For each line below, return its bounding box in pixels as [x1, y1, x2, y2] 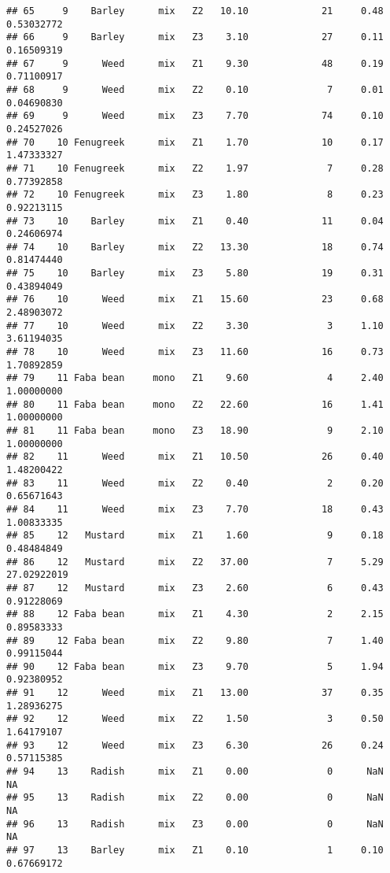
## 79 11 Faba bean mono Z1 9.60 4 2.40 [6, 372, 384, 384]
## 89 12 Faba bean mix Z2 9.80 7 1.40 [6, 634, 384, 646]
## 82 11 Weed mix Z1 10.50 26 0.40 [6, 451, 384, 463]
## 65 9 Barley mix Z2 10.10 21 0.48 [6, 6, 384, 17]
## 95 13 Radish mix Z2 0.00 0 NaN [6, 792, 384, 804]
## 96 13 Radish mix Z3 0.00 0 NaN [6, 818, 384, 830]
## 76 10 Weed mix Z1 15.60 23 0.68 [6, 294, 384, 305]
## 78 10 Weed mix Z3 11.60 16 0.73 [6, 346, 384, 358]
